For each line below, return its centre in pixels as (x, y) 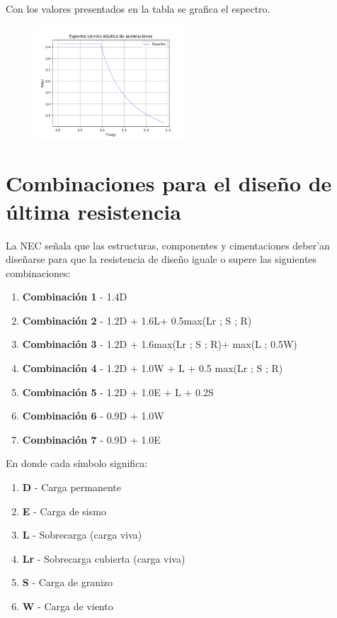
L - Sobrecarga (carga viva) (82, 535)
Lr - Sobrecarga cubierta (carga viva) (104, 558)
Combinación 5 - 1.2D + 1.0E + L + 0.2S (118, 392)
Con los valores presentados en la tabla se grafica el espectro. (138, 9)
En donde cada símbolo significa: (77, 463)
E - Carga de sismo (64, 511)
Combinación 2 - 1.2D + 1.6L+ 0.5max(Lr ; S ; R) (137, 320)
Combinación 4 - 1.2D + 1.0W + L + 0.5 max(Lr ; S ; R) (153, 368)
